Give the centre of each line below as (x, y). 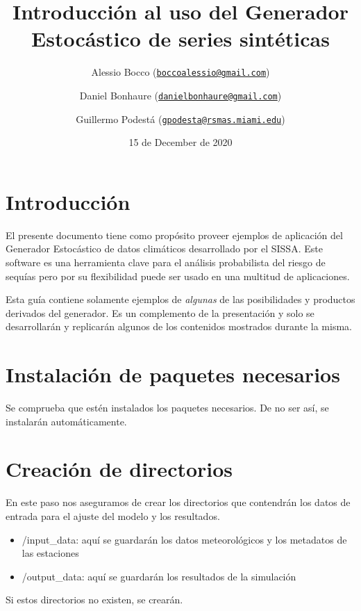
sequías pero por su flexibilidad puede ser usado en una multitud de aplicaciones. (178, 276)
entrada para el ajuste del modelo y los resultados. (113, 516)
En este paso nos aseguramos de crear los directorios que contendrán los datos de (178, 502)
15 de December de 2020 (180, 142)
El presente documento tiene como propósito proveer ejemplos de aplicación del (174, 235)
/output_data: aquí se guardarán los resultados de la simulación (159, 576)
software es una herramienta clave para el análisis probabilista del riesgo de (166, 262)
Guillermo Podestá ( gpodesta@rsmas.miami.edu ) (180, 119)
